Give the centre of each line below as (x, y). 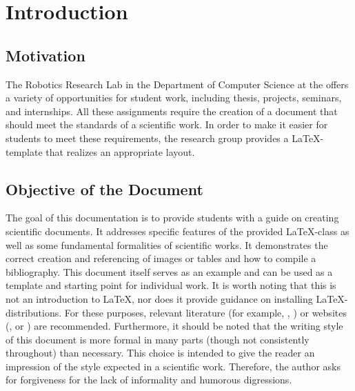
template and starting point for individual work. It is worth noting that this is (171, 285)
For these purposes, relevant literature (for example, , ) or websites (205, 312)
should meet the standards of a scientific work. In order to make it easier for (167, 124)
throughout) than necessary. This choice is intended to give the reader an (160, 353)
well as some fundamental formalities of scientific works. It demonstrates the (167, 244)
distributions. (34, 312)
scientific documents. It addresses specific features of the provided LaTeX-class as (177, 231)
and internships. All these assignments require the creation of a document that (172, 111)
